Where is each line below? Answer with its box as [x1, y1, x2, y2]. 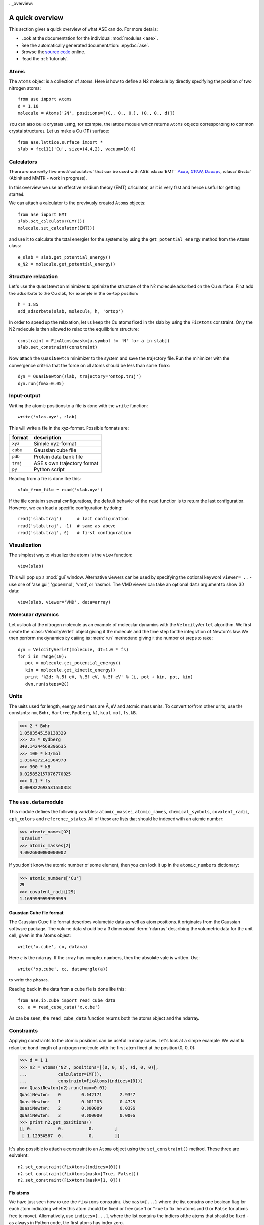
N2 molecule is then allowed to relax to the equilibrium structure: [9, 326, 139, 332]
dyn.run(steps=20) [25, 681, 69, 686]
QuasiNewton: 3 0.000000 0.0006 [19, 1112, 135, 1118]
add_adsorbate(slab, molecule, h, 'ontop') [18, 309, 124, 314]
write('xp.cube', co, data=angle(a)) [18, 966, 109, 972]
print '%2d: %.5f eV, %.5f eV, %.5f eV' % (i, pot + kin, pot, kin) [25, 674, 193, 680]
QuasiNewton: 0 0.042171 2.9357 [19, 1092, 135, 1098]
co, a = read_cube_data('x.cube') [18, 1004, 100, 1010]
